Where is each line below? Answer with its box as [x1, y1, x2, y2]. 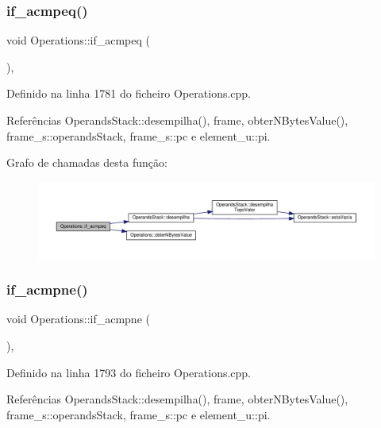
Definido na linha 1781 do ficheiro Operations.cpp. [6, 85, 252, 102]
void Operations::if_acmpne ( [6, 310, 150, 327]
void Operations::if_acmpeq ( [6, 32, 150, 48]
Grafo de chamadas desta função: [6, 154, 167, 171]
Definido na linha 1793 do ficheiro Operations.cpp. [6, 364, 252, 380]
